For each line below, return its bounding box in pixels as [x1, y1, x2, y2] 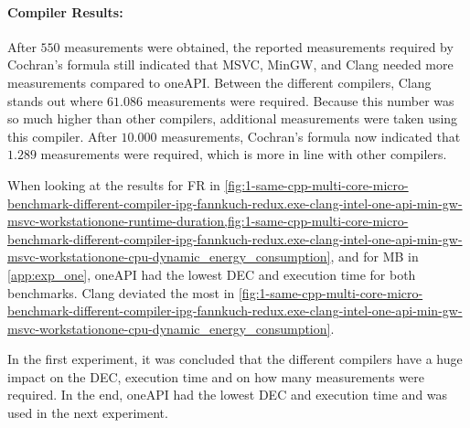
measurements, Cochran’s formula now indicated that [161, 126, 461, 145]
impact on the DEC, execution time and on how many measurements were [7, 367, 424, 386]
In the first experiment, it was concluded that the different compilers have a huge [7, 349, 463, 369]
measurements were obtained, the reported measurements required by [64, 37, 454, 56]
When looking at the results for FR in [7, 175, 220, 194]
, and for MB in [330, 247, 419, 266]
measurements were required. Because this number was [146, 91, 454, 110]
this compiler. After [7, 126, 117, 145]
